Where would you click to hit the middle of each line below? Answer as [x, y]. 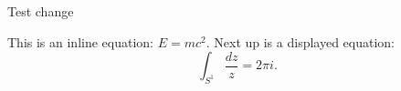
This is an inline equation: [81, 41]
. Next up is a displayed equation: [300, 41]
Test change [41, 11]
